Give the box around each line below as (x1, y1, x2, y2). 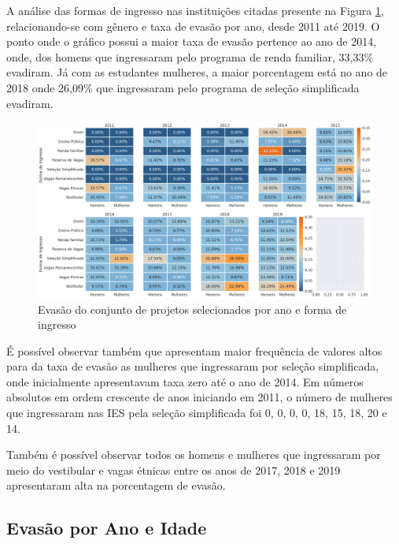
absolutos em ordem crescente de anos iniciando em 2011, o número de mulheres (6, 389, 393, 405)
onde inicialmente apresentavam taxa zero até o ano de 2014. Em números (6, 373, 364, 389)
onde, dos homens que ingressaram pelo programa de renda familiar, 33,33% (6, 48, 374, 65)
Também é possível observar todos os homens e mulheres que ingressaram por (6, 446, 381, 463)
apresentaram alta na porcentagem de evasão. (6, 477, 226, 494)
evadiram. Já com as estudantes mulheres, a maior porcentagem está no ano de (6, 64, 388, 80)
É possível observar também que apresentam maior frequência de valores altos (6, 342, 382, 359)
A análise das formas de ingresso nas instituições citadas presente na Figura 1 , (6, 2, 384, 18)
